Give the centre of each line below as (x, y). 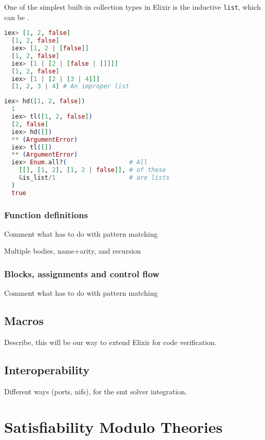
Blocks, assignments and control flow (82, 273)
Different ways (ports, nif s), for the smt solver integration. (96, 391)
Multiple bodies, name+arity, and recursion (73, 251)
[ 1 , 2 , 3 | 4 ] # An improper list (70, 87)
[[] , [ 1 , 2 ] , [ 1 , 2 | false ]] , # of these (92, 170)
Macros (24, 321)
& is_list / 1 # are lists (94, 178)
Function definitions (46, 214)
